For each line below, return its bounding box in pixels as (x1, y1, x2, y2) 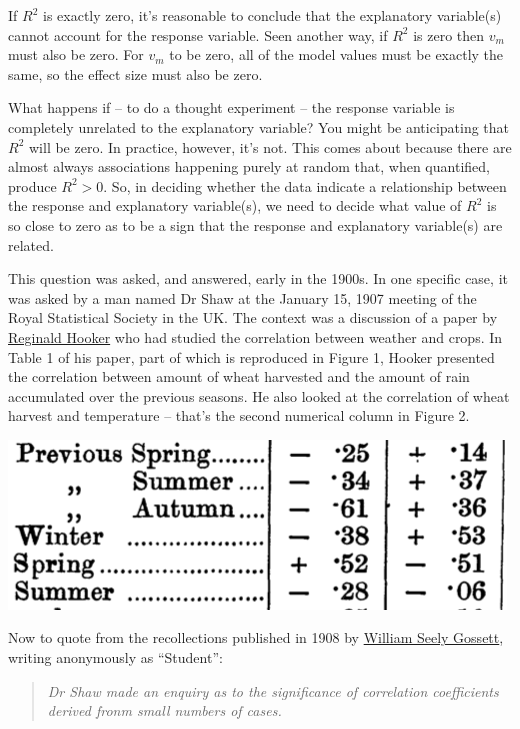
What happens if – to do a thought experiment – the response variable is (8, 97, 455, 118)
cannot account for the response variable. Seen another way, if (8, 24, 388, 45)
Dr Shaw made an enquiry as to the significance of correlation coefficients (47, 680, 499, 701)
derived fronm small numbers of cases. (47, 700, 282, 721)
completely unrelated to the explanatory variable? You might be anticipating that (8, 116, 510, 137)
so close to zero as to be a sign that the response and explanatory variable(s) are (8, 214, 503, 235)
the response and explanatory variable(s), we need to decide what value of (8, 195, 462, 216)
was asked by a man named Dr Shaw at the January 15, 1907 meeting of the (8, 287, 477, 308)
